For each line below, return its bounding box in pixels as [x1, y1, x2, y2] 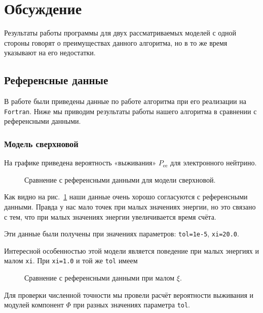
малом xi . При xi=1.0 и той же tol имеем [4, 255, 138, 266]
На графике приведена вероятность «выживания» [4, 157, 157, 168]
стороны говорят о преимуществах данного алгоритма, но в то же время [4, 37, 228, 48]
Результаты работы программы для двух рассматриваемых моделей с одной [4, 27, 237, 38]
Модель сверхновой [4, 137, 79, 150]
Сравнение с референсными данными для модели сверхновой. [24, 174, 216, 185]
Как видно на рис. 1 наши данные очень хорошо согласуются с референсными [4, 191, 248, 202]
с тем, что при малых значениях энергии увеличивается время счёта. [4, 211, 216, 222]
